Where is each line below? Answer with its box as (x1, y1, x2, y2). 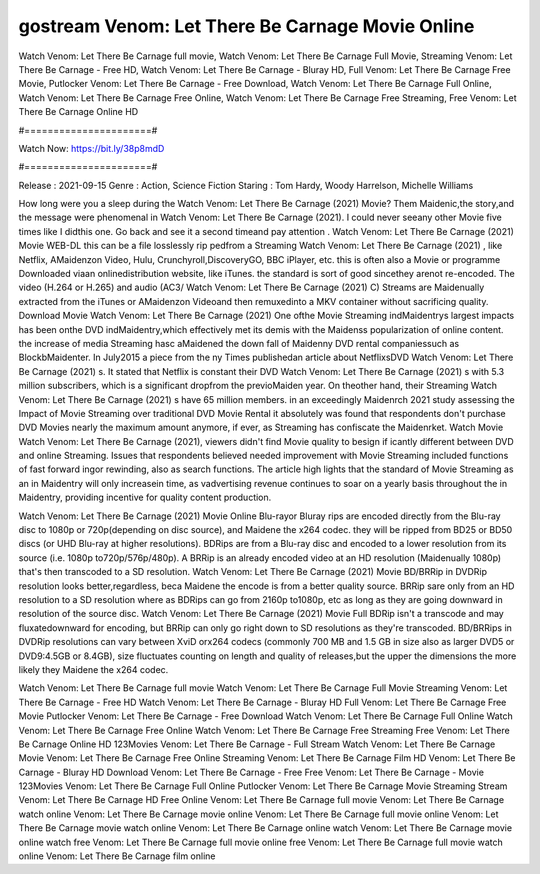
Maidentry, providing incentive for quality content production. (18, 491, 272, 504)
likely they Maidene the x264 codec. (18, 663, 169, 675)
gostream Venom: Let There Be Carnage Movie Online (18, 15, 475, 37)
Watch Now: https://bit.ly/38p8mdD (18, 142, 165, 154)
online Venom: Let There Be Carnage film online (18, 850, 216, 862)
